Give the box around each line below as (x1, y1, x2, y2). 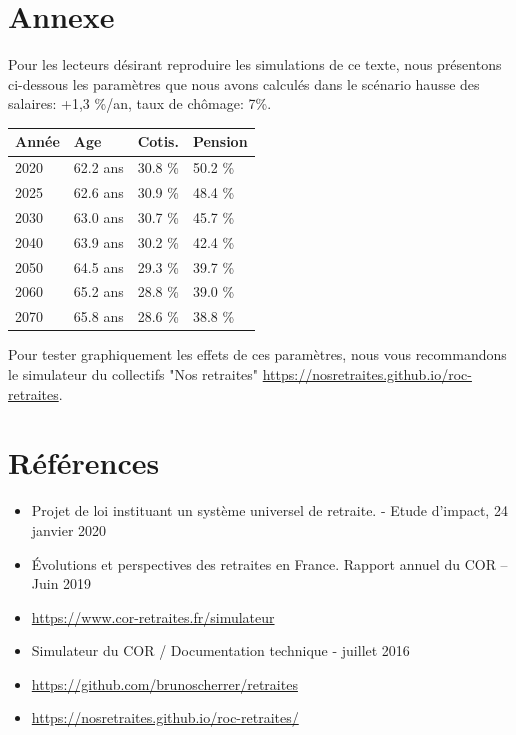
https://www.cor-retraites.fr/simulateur (31, 606, 275, 627)
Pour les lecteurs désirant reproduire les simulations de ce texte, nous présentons (8, 54, 502, 75)
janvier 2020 (31, 519, 107, 540)
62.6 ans (73, 182, 124, 203)
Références (8, 442, 160, 483)
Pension (192, 131, 248, 152)
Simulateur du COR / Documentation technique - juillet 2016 (31, 640, 410, 661)
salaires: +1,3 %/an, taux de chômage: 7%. (8, 93, 272, 114)
